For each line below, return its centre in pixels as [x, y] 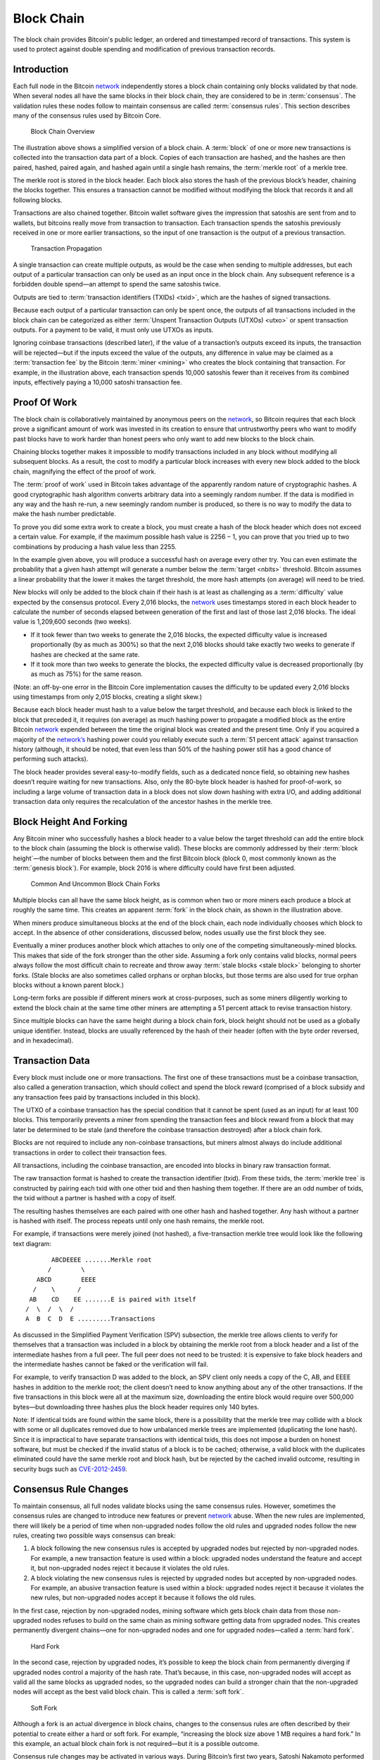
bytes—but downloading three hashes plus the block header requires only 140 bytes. [136, 1407]
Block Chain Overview [63, 132]
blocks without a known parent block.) [69, 985]
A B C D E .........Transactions [91, 1319]
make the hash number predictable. [64, 514]
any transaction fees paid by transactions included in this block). [107, 1097]
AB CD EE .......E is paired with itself [113, 1299]
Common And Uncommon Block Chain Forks [95, 884]
